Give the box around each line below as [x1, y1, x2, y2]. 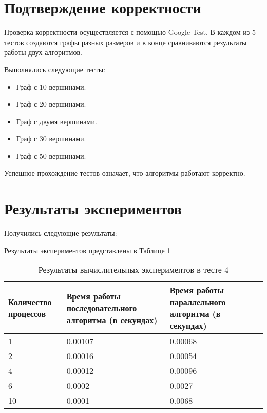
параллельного [169, 296, 226, 308]
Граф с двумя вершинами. [16, 116, 97, 126]
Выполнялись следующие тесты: [4, 64, 105, 74]
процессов [8, 308, 46, 320]
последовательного [66, 302, 137, 314]
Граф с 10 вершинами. [16, 81, 86, 92]
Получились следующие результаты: [4, 228, 117, 238]
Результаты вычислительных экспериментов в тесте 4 [38, 264, 229, 276]
